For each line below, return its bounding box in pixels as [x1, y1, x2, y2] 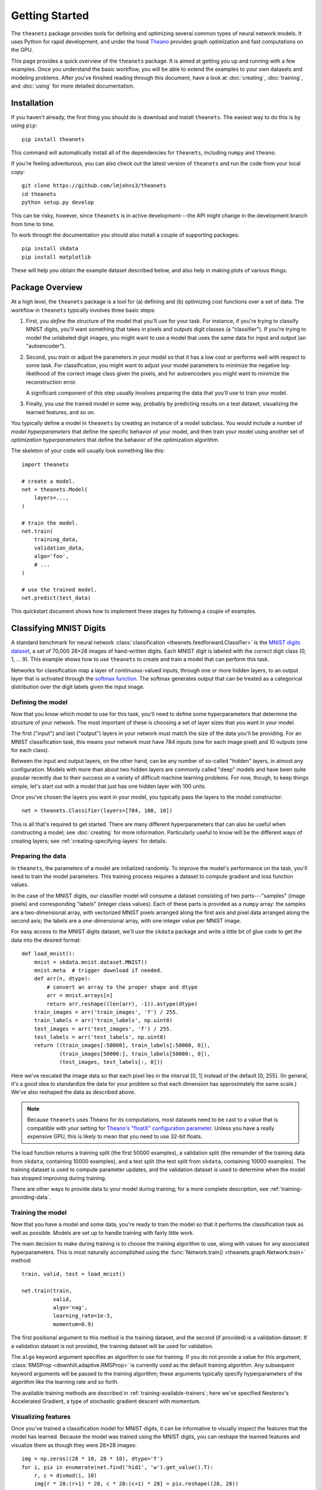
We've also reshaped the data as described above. [11, 1088, 136, 1096]
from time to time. [11, 221, 55, 228]
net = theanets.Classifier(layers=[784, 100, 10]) [21, 808, 173, 814]
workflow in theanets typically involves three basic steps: [11, 306, 156, 313]
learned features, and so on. [26, 408, 95, 415]
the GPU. [11, 46, 33, 54]
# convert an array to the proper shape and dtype [47, 983, 198, 991]
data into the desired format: [11, 936, 81, 943]
